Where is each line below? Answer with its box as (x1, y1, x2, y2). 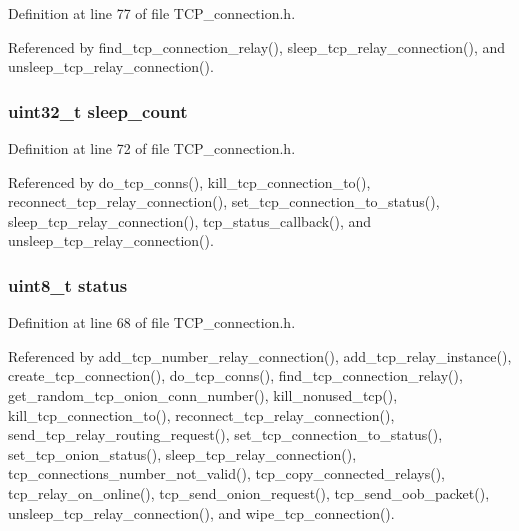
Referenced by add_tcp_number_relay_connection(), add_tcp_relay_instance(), (8, 345, 512, 366)
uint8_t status (8, 272, 128, 297)
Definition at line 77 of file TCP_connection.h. (8, 3, 296, 23)
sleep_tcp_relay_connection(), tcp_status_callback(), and (8, 210, 372, 231)
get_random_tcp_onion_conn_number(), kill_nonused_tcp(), (8, 384, 398, 405)
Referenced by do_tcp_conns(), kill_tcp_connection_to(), (8, 171, 371, 192)
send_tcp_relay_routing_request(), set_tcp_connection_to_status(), (8, 424, 443, 445)
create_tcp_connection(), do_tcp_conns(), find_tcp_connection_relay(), (8, 365, 463, 386)
